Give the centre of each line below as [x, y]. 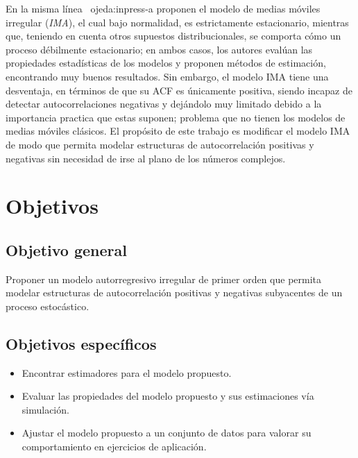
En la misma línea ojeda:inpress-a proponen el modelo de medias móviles [163, 8]
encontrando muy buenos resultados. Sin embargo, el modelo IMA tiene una [167, 76]
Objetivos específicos [81, 343]
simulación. [45, 409]
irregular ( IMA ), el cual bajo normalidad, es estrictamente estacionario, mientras [177, 22]
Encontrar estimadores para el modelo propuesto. [127, 372]
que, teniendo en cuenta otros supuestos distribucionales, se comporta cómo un [173, 36]
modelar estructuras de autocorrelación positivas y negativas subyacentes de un [174, 292]
